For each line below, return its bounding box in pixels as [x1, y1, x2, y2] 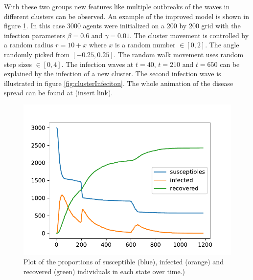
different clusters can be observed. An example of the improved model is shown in [4, 11, 250, 21]
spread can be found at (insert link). [4, 87, 113, 98]
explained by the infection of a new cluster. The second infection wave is [4, 68, 221, 79]
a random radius [4, 40, 53, 50]
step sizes [4, 59, 32, 69]
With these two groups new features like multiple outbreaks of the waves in [4, 1, 230, 11]
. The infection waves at [61, 59, 134, 69]
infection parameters [4, 30, 65, 40]
